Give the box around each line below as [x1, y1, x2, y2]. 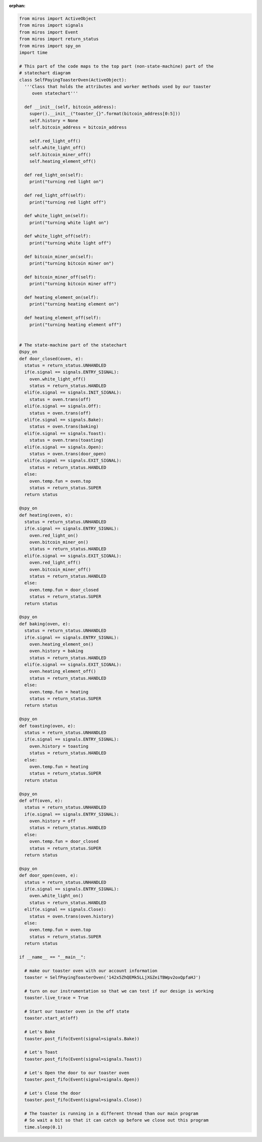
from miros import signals [19, 22, 83, 28]
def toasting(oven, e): [19, 723, 76, 728]
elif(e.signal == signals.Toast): [24, 431, 107, 436]
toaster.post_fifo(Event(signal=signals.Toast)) [24, 1056, 143, 1062]
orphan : [9, 3, 26, 8]
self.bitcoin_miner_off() [29, 152, 91, 157]
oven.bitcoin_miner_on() [29, 539, 89, 545]
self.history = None [29, 118, 79, 123]
